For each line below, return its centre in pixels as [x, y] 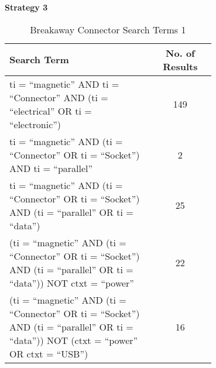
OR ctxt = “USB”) [49, 353]
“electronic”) [35, 124]
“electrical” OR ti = [51, 111]
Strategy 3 [26, 7]
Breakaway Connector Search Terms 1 [108, 29]
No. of [180, 53]
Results [180, 66]
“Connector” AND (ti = [59, 97]
